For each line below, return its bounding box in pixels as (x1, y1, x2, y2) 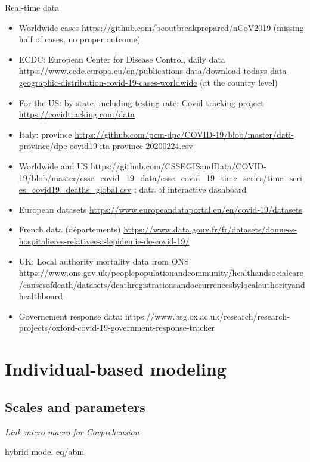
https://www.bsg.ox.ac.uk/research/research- (125, 309, 290, 322)
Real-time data (5, 1, 60, 13)
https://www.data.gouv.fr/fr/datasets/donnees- (123, 223, 297, 235)
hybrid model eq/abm (5, 445, 85, 458)
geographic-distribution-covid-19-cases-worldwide (18, 76, 197, 88)
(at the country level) (200, 76, 278, 88)
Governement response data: (18, 309, 123, 322)
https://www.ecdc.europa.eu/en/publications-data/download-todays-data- (18, 64, 290, 77)
